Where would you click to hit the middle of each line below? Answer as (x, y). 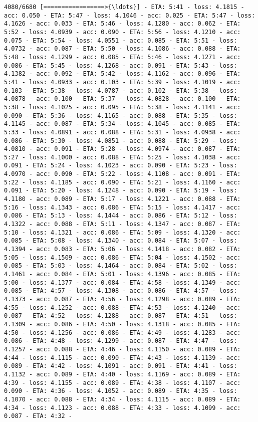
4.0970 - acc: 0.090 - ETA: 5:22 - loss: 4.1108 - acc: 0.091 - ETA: (122, 174)
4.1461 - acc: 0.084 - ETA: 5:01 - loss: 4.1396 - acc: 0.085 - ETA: (122, 274)
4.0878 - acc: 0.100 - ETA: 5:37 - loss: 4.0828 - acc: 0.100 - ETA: (122, 99)
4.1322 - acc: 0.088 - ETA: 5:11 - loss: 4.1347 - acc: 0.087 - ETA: (122, 224)
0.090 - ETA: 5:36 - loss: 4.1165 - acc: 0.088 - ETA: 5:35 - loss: (121, 116)
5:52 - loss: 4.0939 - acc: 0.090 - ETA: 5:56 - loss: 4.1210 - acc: (122, 32)
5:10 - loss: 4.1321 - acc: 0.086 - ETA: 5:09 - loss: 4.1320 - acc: (122, 232)
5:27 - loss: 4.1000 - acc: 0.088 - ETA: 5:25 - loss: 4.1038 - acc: (122, 157)
